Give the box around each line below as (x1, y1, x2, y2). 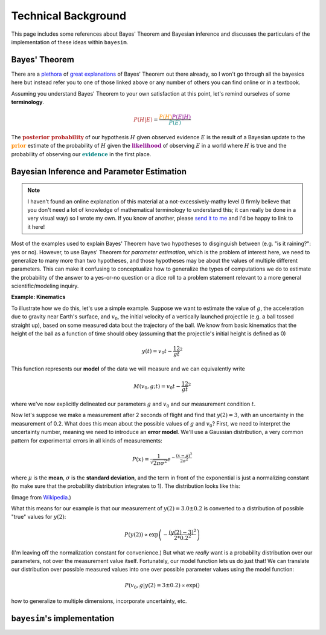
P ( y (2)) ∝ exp (124, 531, 159, 538)
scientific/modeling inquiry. (11, 282, 79, 290)
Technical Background (11, 9, 127, 22)
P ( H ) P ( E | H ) (159, 114, 191, 120)
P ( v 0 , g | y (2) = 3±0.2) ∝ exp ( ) (124, 582, 200, 590)
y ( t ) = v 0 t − (142, 347, 173, 356)
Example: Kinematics (11, 294, 66, 301)
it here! (27, 223, 45, 230)
